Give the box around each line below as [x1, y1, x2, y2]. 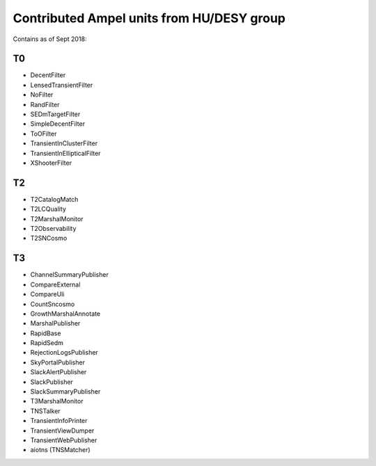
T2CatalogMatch [30, 195, 79, 203]
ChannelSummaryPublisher [30, 271, 109, 279]
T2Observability [30, 225, 77, 233]
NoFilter [30, 90, 54, 99]
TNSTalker [30, 407, 61, 415]
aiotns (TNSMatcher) [30, 446, 91, 454]
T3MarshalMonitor [30, 397, 84, 405]
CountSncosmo [30, 300, 75, 308]
